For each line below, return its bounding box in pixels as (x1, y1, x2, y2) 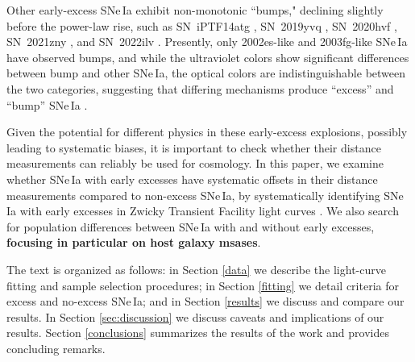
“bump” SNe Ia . (6, 96, 88, 113)
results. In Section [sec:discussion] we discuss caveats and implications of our (6, 308, 384, 325)
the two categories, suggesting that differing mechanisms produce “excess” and (6, 80, 394, 97)
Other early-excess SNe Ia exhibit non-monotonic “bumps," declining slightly (6, 2, 384, 18)
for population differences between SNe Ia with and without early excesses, (6, 218, 375, 235)
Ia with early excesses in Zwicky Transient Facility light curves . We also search (6, 202, 399, 219)
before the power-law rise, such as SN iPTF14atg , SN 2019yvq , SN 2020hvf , (6, 17, 397, 34)
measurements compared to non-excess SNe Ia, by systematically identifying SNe (6, 186, 404, 203)
